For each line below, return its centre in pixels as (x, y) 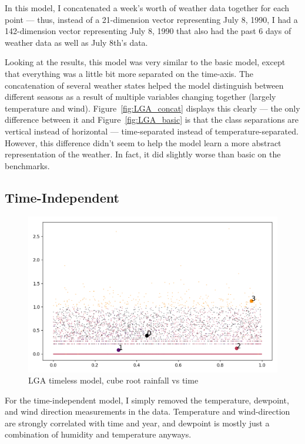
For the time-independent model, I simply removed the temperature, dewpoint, (147, 400)
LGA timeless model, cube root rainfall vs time (113, 380)
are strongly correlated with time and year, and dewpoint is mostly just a (137, 423)
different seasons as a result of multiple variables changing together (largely (140, 97)
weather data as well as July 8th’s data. (76, 42)
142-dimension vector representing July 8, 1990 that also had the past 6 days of (148, 31)
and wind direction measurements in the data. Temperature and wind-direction (148, 411)
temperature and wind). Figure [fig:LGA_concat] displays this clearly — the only (152, 108)
